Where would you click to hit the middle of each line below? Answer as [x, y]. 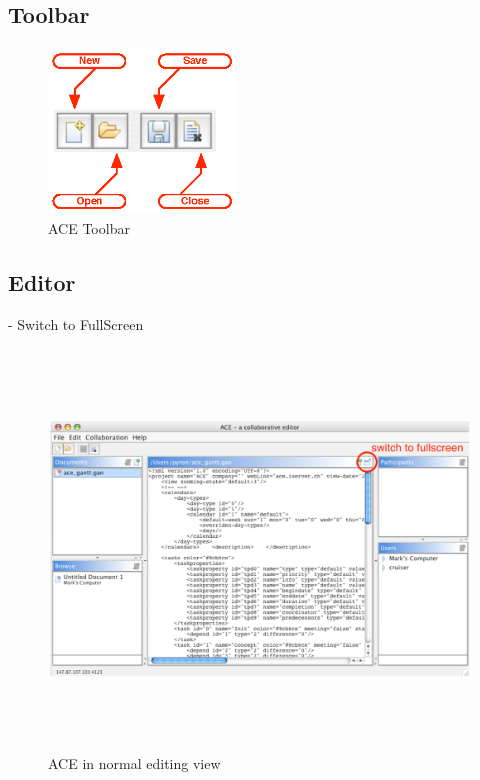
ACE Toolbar [89, 227]
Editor [42, 281]
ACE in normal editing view [134, 763]
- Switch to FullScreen [76, 323]
